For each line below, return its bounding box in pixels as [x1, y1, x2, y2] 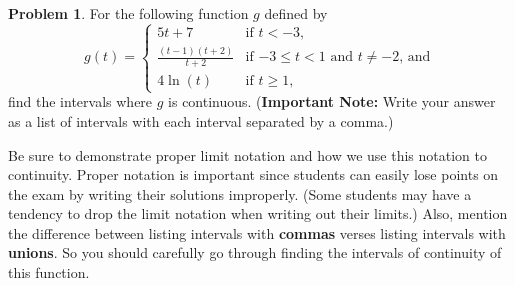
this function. [8, 262, 90, 283]
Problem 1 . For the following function [8, 3, 249, 23]
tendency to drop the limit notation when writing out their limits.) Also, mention [8, 203, 508, 224]
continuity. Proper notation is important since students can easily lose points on [8, 164, 499, 185]
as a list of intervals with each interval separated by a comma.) [8, 110, 394, 131]
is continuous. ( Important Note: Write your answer [168, 91, 496, 112]
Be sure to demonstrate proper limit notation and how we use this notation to [8, 144, 487, 165]
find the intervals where [8, 91, 153, 112]
